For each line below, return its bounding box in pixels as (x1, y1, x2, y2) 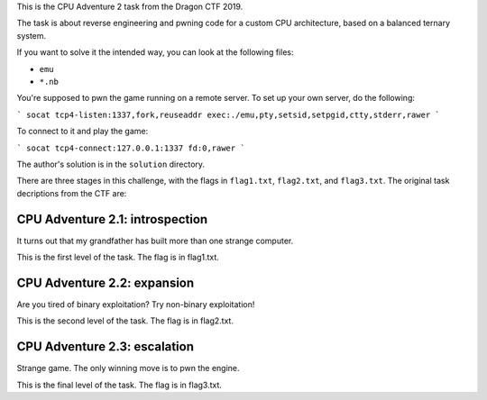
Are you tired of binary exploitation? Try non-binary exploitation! (16, 298, 255, 310)
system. (16, 30, 47, 41)
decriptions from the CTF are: (16, 187, 127, 198)
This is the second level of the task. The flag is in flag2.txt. (16, 315, 234, 326)
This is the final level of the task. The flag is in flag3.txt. (16, 379, 223, 390)
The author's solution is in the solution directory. (16, 159, 206, 169)
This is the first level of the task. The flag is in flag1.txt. (16, 251, 220, 262)
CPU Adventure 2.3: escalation (16, 339, 194, 355)
